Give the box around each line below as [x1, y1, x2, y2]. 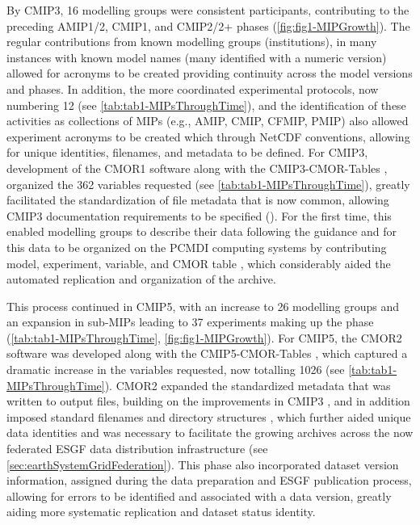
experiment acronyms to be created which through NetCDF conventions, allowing [6, 128, 410, 145]
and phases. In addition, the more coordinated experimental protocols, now [6, 80, 379, 97]
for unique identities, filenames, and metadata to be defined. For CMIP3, [6, 144, 368, 161]
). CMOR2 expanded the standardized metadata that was [104, 376, 391, 393]
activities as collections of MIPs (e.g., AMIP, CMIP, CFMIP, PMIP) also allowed [6, 112, 409, 129]
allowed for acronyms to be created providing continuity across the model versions [6, 65, 413, 82]
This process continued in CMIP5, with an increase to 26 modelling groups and [6, 297, 400, 314]
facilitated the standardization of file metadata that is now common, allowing [6, 191, 389, 208]
